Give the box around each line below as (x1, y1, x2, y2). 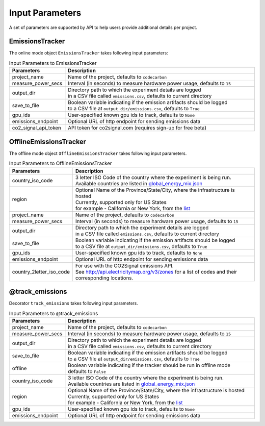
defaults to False (68, 368, 106, 375)
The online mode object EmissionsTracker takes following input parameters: (9, 50, 168, 56)
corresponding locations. (75, 275, 133, 281)
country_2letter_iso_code (12, 268, 70, 275)
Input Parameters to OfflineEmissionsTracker (9, 160, 112, 167)
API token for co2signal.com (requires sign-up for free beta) (68, 125, 207, 131)
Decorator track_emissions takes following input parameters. (9, 301, 138, 306)
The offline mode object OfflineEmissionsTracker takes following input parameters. (9, 150, 187, 156)
